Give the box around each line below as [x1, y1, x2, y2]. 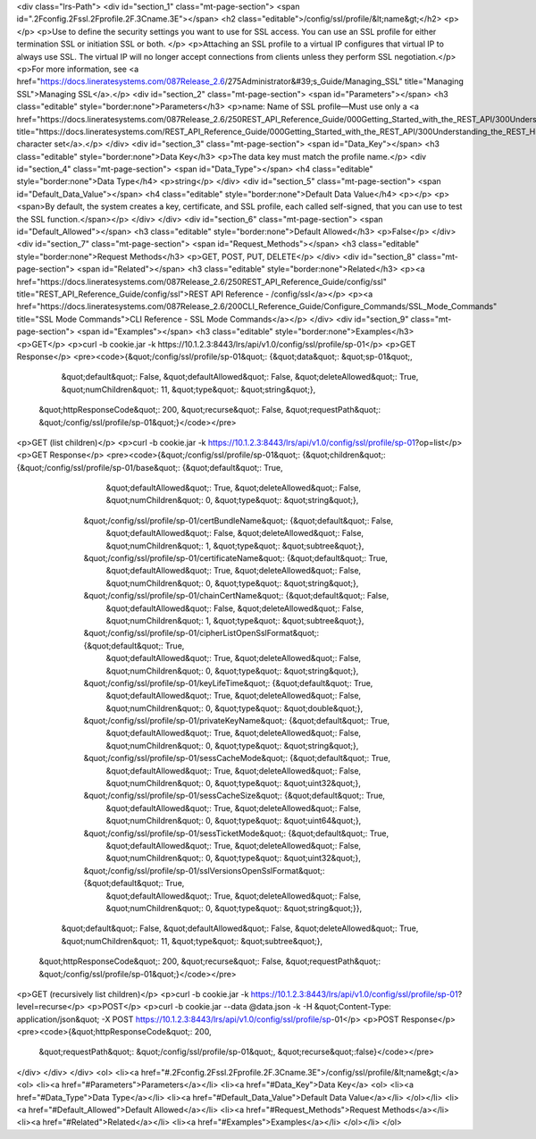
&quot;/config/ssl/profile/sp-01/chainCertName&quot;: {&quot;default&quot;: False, [83, 590, 389, 601]
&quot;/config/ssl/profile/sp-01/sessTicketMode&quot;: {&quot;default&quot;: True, [83, 827, 389, 839]
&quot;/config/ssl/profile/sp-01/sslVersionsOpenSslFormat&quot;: [83, 865, 325, 875]
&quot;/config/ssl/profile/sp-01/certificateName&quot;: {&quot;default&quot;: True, [83, 553, 389, 564]
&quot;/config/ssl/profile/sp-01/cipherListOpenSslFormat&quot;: [83, 628, 320, 639]
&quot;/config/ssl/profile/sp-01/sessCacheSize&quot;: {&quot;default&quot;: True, [83, 791, 386, 801]
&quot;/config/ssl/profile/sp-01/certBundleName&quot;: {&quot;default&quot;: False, [83, 515, 394, 526]
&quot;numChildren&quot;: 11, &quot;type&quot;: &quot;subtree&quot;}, [61, 935, 323, 946]
